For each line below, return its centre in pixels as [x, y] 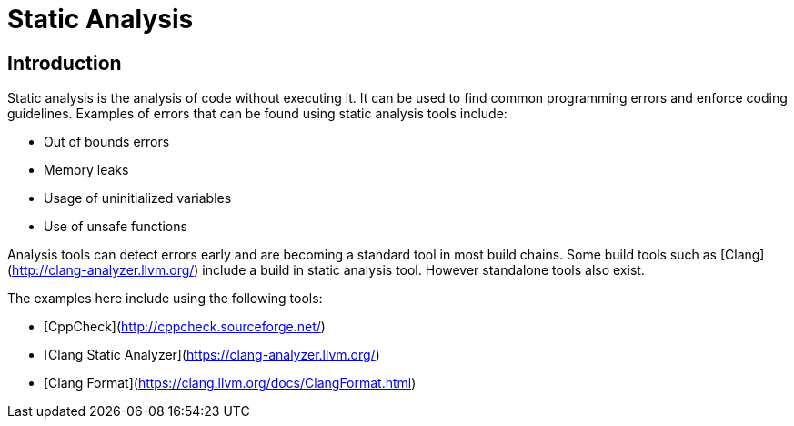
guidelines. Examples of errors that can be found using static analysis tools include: [257, 114]
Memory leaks [86, 170]
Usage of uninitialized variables [138, 198]
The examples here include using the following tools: [165, 299]
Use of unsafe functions [116, 227]
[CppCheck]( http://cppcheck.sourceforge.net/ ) [185, 327]
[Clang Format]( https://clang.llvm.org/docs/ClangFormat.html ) [230, 383]
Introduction [65, 63]
